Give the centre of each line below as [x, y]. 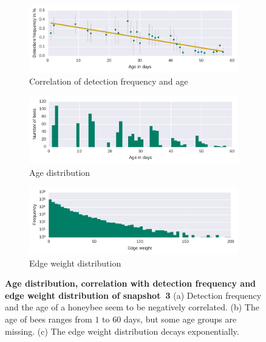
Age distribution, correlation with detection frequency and [131, 283]
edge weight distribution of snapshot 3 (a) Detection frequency [133, 295]
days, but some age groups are [180, 319]
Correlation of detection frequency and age [109, 81]
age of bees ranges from [49, 319]
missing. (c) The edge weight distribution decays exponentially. [122, 331]
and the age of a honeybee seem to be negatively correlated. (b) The [132, 307]
